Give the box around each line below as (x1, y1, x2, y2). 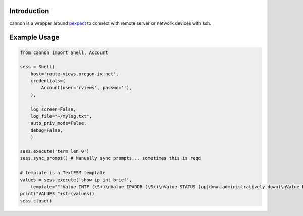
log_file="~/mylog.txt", (30, 114, 92, 119)
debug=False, (30, 127, 63, 133)
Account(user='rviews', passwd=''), (41, 85, 132, 91)
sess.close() (20, 198, 53, 204)
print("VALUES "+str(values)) (20, 191, 95, 197)
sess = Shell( (20, 64, 55, 70)
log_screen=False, (30, 106, 76, 112)
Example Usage (9, 33, 60, 42)
